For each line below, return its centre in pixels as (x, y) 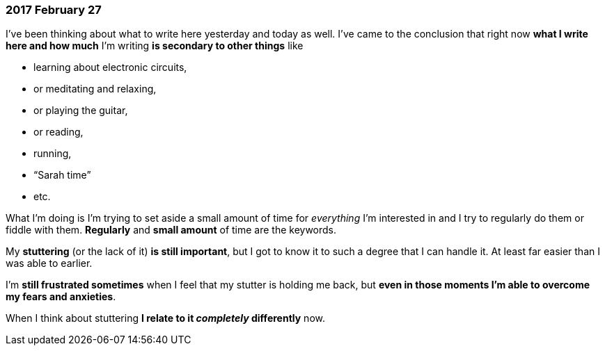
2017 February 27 (54, 10)
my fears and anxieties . (61, 297)
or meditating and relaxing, (95, 89)
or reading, (58, 132)
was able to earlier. (49, 263)
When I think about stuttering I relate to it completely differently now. (165, 318)
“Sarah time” (62, 175)
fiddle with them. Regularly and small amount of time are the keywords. (171, 230)
